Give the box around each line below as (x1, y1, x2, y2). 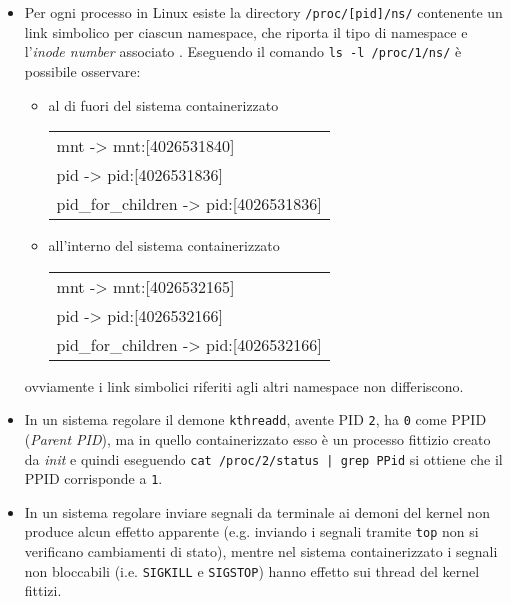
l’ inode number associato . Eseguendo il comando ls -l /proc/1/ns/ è (24, 41, 462, 62)
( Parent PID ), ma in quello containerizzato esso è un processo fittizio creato (24, 428, 491, 449)
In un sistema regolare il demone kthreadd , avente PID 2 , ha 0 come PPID (24, 409, 487, 430)
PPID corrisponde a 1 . (24, 468, 163, 489)
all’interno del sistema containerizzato (48, 235, 280, 256)
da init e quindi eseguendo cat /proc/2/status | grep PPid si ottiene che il (24, 448, 503, 469)
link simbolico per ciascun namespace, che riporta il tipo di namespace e (24, 21, 468, 42)
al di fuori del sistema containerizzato (48, 94, 279, 115)
